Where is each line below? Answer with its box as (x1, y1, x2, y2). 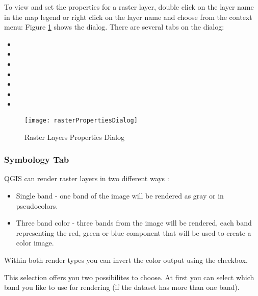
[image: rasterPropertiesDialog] (24, 116, 138, 124)
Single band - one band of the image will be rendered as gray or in (16, 190, 224, 201)
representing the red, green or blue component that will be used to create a (16, 227, 251, 238)
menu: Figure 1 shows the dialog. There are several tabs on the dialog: (4, 21, 224, 32)
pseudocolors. (16, 200, 58, 211)
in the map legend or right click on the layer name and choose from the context (4, 11, 252, 22)
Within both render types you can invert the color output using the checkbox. (4, 254, 248, 265)
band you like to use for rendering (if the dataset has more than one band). (4, 282, 240, 292)
